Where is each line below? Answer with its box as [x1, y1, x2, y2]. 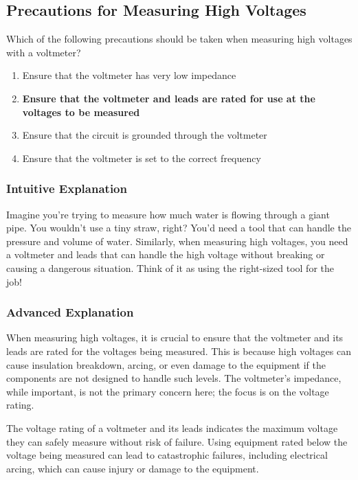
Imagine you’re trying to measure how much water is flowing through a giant [6, 207, 330, 221]
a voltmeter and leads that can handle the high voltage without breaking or [6, 247, 325, 262]
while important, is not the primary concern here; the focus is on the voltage [6, 384, 329, 398]
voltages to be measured [22, 104, 140, 119]
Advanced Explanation [6, 304, 134, 321]
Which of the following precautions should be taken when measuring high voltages [6, 32, 353, 46]
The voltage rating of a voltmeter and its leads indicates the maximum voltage [6, 420, 338, 435]
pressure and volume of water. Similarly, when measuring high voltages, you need [6, 233, 348, 248]
